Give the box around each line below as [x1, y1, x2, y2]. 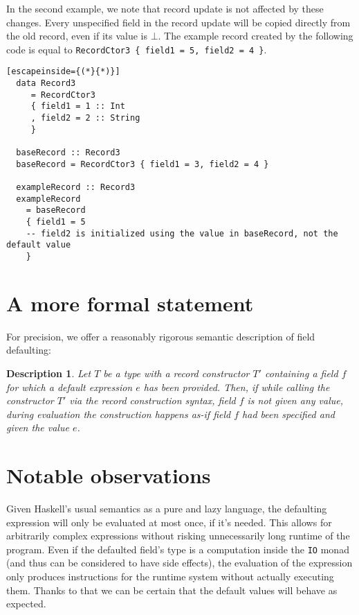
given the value [6, 420, 69, 435]
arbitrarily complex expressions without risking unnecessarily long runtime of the [6, 528, 350, 543]
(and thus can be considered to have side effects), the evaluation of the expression [6, 555, 353, 570]
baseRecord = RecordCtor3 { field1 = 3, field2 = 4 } [16, 159, 269, 169]
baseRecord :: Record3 [16, 148, 120, 158]
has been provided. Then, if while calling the [143, 379, 330, 394]
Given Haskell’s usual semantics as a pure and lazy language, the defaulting [6, 501, 327, 515]
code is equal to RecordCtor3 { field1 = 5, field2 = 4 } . [6, 42, 267, 56]
